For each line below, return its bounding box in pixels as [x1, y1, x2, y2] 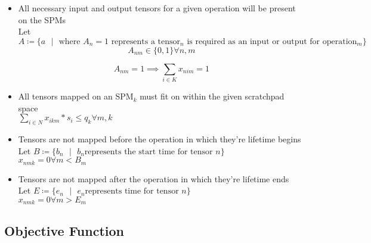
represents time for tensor [85, 187, 179, 196]
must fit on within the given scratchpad [140, 90, 285, 102]
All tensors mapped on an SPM [18, 90, 134, 102]
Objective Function [4, 221, 125, 239]
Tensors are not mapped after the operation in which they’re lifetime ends [18, 172, 289, 185]
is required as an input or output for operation [187, 37, 357, 46]
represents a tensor [111, 37, 181, 46]
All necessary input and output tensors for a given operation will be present [18, 2, 296, 14]
